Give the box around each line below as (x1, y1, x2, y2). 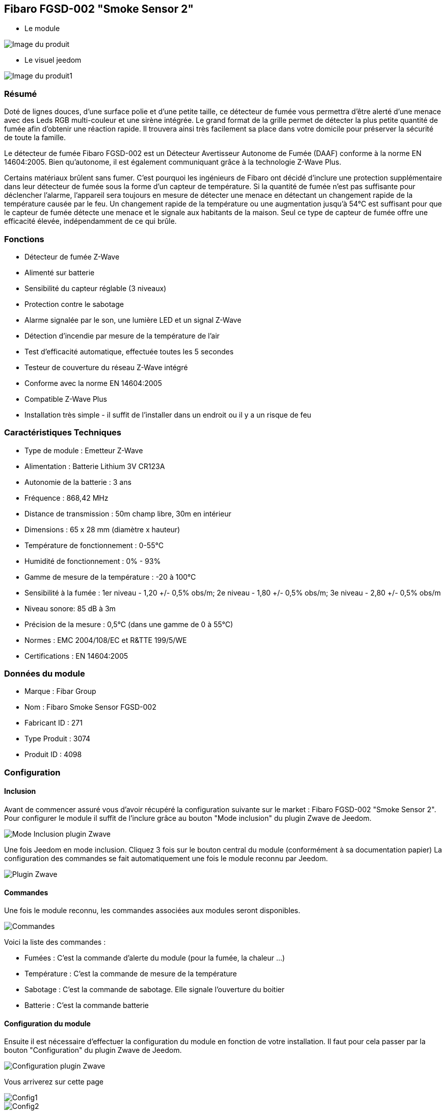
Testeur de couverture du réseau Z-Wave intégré (24, 363, 188, 372)
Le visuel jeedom (24, 56, 82, 65)
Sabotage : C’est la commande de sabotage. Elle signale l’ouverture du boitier (24, 985, 284, 994)
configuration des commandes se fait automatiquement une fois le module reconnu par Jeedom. (4, 854, 328, 863)
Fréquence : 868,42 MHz (24, 493, 109, 502)
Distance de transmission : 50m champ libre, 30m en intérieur (24, 509, 231, 518)
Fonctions (4, 234, 44, 244)
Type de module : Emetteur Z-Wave (24, 446, 143, 455)
